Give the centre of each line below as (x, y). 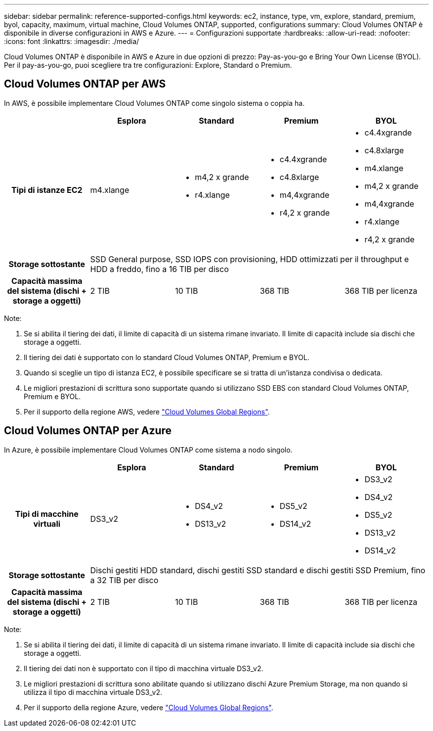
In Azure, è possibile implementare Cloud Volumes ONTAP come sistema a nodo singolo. (148, 450)
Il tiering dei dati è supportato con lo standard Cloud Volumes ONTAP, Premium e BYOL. (167, 357)
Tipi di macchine (47, 514)
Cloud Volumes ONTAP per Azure (88, 431)
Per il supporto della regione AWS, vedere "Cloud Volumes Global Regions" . (147, 411)
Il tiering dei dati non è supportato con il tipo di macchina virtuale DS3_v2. (144, 668)
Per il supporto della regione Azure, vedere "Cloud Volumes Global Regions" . (149, 707)
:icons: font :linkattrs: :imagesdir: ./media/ (72, 41)
